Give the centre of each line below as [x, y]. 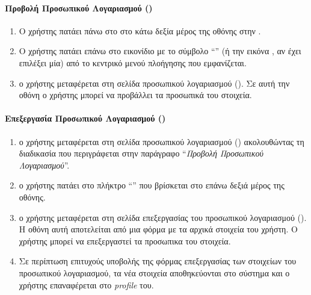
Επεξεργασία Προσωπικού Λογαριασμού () [85, 118]
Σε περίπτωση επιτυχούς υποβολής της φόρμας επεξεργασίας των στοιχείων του [158, 261]
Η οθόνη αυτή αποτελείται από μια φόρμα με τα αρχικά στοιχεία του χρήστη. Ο [158, 229]
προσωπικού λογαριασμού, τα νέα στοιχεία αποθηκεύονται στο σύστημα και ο [154, 272]
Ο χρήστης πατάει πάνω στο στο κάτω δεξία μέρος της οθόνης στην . [140, 30]
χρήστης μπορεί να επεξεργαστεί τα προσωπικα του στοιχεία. [125, 241]
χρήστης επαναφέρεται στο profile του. [86, 284]
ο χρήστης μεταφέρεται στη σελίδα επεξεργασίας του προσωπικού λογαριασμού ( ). [163, 217]
